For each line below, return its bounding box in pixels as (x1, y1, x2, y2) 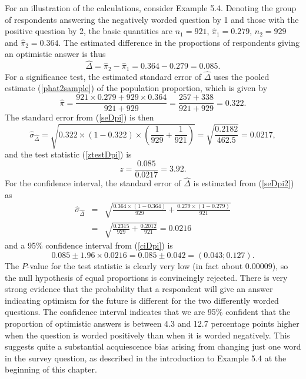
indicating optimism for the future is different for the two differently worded (5, 294, 279, 306)
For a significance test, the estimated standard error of (5, 70, 201, 82)
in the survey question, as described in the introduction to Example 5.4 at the (5, 351, 287, 364)
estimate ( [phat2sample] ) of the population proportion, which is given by (5, 82, 268, 94)
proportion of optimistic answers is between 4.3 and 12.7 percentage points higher (5, 317, 300, 330)
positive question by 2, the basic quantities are (5, 25, 173, 37)
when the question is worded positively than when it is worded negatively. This (5, 328, 290, 341)
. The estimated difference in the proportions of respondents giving (58, 36, 300, 48)
